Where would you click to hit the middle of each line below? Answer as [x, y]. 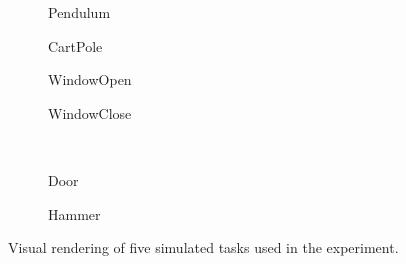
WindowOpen [90, 79]
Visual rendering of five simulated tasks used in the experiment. [203, 247]
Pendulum [79, 12]
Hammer [74, 213]
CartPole [75, 45]
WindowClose [90, 112]
